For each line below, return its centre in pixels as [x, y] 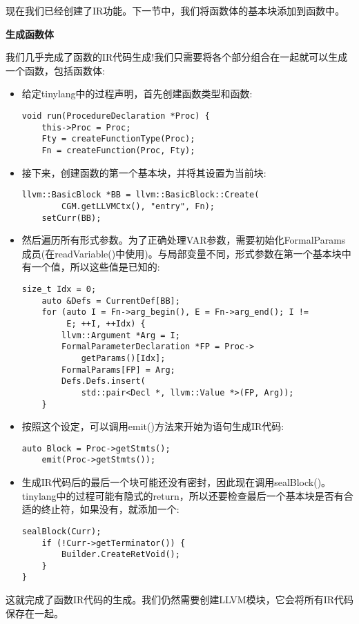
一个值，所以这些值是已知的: [96, 267]
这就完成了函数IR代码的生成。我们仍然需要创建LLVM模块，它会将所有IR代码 [179, 599]
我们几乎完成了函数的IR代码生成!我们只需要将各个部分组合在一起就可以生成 [177, 57]
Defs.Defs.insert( [104, 381]
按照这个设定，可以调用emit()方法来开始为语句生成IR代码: [153, 426]
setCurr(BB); [71, 218]
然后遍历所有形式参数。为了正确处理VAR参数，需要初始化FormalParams [184, 240]
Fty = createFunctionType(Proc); [118, 139]
